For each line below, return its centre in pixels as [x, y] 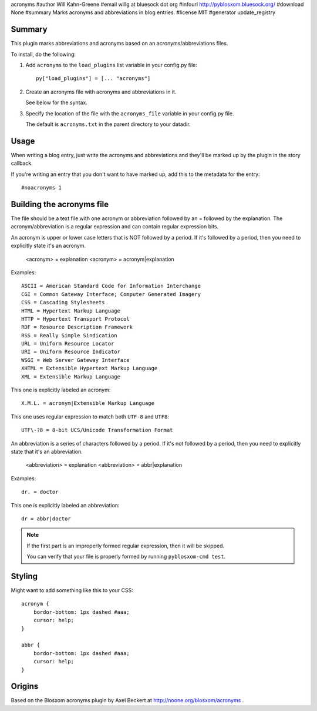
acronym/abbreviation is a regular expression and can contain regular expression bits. [115, 227]
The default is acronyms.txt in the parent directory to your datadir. [108, 124]
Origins [25, 687]
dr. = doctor [40, 492]
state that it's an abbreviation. [47, 451]
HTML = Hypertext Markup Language [71, 311]
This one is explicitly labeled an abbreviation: [65, 505]
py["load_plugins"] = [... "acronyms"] [93, 79]
